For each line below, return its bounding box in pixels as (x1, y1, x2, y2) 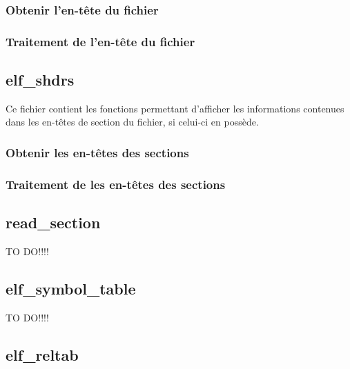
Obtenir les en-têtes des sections (6, 144, 189, 161)
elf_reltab (6, 343, 79, 365)
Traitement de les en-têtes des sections (6, 175, 226, 192)
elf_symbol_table (6, 277, 136, 299)
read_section (6, 212, 101, 233)
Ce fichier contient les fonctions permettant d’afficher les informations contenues (6, 101, 344, 115)
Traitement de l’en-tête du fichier (6, 32, 195, 50)
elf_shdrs (6, 69, 75, 90)
